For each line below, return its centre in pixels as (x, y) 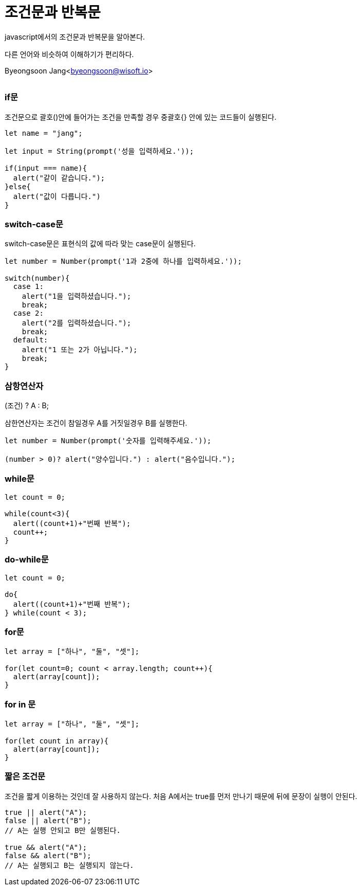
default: (31, 340)
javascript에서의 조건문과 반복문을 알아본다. (75, 37)
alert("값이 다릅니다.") (57, 196)
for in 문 (20, 704)
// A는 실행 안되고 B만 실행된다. (63, 830)
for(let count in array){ (57, 741)
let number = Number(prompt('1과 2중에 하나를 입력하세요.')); (123, 261)
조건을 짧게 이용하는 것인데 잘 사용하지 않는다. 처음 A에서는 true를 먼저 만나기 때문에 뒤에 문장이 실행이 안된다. (181, 796)
